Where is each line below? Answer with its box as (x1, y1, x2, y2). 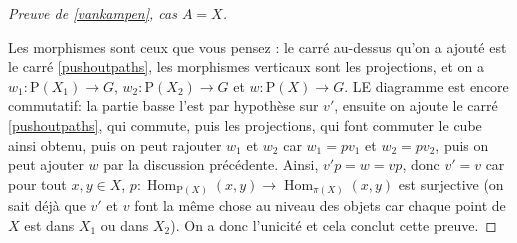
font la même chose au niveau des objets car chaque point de (134, 195, 506, 216)
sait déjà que (8, 195, 86, 216)
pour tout (8, 173, 67, 194)
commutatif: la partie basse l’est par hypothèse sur (8, 95, 319, 116)
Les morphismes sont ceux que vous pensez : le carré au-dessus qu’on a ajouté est (8, 36, 507, 57)
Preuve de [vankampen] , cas (8, 3, 177, 23)
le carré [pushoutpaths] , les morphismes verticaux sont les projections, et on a (8, 56, 485, 77)
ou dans (100, 214, 149, 235)
